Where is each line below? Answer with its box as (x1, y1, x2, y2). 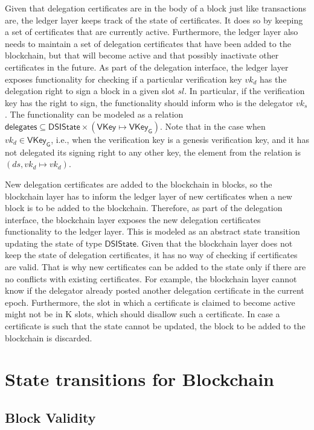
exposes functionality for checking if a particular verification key (5, 72, 242, 85)
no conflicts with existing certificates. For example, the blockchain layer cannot (5, 272, 297, 285)
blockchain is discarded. (5, 331, 92, 344)
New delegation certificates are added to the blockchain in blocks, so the (5, 177, 272, 190)
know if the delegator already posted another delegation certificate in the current (5, 284, 304, 297)
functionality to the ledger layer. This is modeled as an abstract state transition (5, 225, 300, 238)
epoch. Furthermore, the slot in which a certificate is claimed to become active (5, 296, 295, 308)
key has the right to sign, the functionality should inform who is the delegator (5, 96, 293, 109)
